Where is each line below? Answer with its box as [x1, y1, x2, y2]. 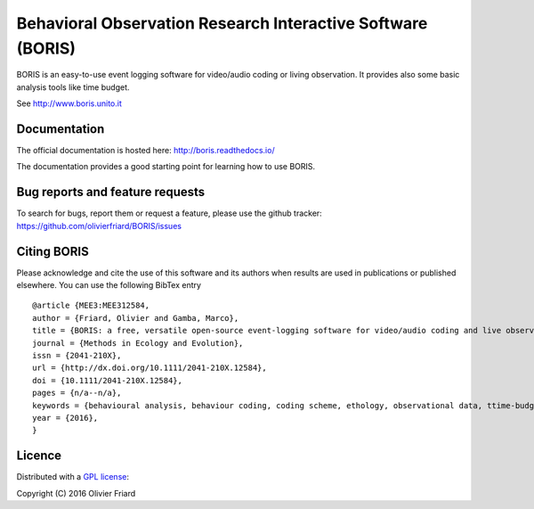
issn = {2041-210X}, [32, 350, 122, 360]
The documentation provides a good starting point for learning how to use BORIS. [16, 161, 316, 172]
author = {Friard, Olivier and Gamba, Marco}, [32, 313, 239, 323]
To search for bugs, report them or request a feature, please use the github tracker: [16, 208, 322, 218]
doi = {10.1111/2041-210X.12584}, [32, 375, 182, 385]
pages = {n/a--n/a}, [32, 388, 122, 398]
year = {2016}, [32, 413, 99, 423]
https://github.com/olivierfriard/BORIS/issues [16, 220, 182, 231]
